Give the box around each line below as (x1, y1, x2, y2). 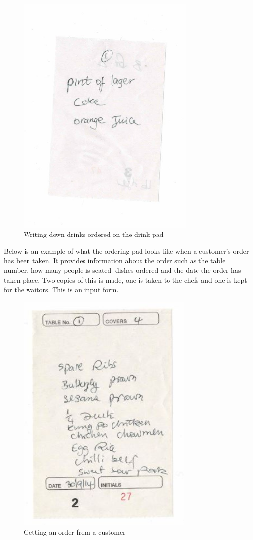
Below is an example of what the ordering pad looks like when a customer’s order (4, 245, 249, 256)
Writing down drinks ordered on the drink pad (24, 229, 164, 239)
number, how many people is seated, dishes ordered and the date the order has (4, 265, 241, 275)
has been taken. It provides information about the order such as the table (4, 255, 225, 266)
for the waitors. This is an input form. (4, 284, 119, 295)
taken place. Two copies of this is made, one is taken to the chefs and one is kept (4, 274, 247, 285)
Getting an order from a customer (24, 526, 126, 537)
